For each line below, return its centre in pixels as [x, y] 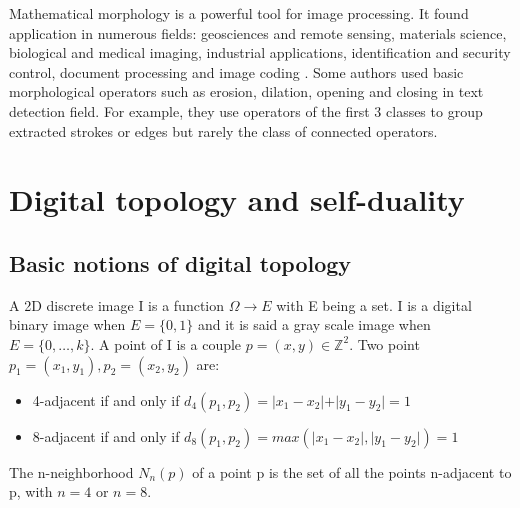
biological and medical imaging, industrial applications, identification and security [260, 52]
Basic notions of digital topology [180, 262]
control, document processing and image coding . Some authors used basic [236, 71]
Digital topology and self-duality [237, 199]
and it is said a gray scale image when [314, 324]
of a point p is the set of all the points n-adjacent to [352, 471]
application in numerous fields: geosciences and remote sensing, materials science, [258, 32]
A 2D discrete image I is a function [117, 304]
